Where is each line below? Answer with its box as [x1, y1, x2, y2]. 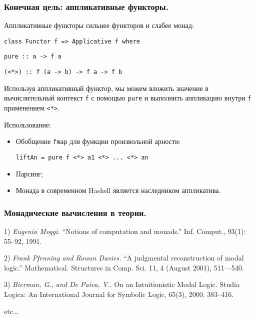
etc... [4, 305, 19, 316]
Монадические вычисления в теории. [4, 206, 146, 218]
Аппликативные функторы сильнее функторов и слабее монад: [4, 20, 194, 30]
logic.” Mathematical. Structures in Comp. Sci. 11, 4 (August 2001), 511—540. [4, 262, 244, 272]
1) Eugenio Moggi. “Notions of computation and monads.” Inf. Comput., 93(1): [4, 226, 246, 236]
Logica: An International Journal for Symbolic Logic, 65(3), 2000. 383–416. [4, 288, 234, 299]
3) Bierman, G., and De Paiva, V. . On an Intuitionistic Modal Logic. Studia [4, 279, 239, 289]
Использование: [4, 119, 51, 129]
